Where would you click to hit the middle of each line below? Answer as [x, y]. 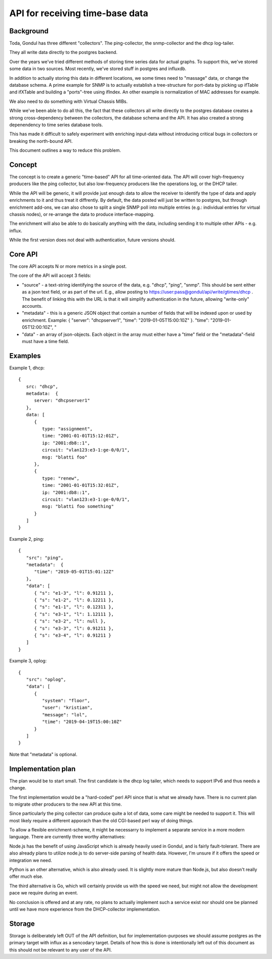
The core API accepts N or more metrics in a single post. [68, 266]
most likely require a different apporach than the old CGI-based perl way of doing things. [101, 820]
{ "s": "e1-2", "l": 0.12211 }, [74, 600]
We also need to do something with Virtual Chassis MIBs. [69, 101]
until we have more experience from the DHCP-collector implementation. [85, 909]
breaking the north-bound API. [41, 141]
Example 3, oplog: [28, 661]
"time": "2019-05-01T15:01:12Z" [74, 572]
